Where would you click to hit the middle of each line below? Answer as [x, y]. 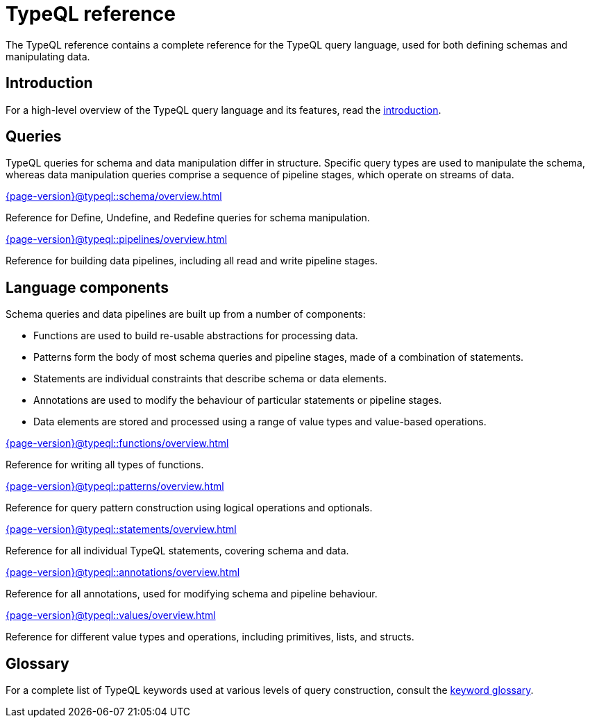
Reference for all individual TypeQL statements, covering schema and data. [177, 551]
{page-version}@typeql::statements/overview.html [121, 529]
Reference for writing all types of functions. [105, 465]
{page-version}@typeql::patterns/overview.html [115, 486]
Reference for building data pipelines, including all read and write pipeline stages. [192, 261]
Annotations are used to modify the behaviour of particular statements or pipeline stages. [238, 400]
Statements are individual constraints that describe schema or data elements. [210, 379]
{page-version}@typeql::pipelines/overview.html [117, 239]
